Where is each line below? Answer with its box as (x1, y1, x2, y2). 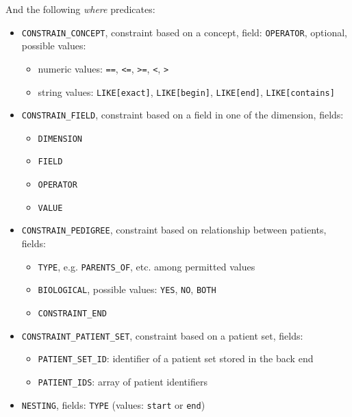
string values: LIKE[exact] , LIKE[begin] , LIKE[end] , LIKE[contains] (38, 84, 335, 99)
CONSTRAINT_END (38, 309, 107, 318)
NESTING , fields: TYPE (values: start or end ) (21, 397, 205, 412)
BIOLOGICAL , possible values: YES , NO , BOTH (38, 282, 216, 296)
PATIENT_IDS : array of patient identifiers (38, 374, 208, 388)
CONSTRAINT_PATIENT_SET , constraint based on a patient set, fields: (21, 328, 303, 342)
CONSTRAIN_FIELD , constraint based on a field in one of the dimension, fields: (21, 108, 344, 122)
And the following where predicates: (5, 2, 155, 16)
